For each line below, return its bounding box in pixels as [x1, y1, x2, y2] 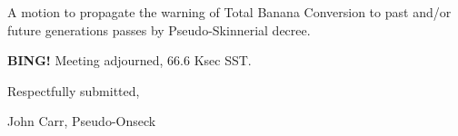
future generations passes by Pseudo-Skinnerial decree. [7, 20, 311, 39]
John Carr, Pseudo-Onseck [7, 112, 156, 131]
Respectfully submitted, [7, 81, 140, 100]
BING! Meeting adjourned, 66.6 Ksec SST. [7, 51, 252, 70]
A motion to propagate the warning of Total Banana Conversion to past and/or [7, 3, 452, 21]
